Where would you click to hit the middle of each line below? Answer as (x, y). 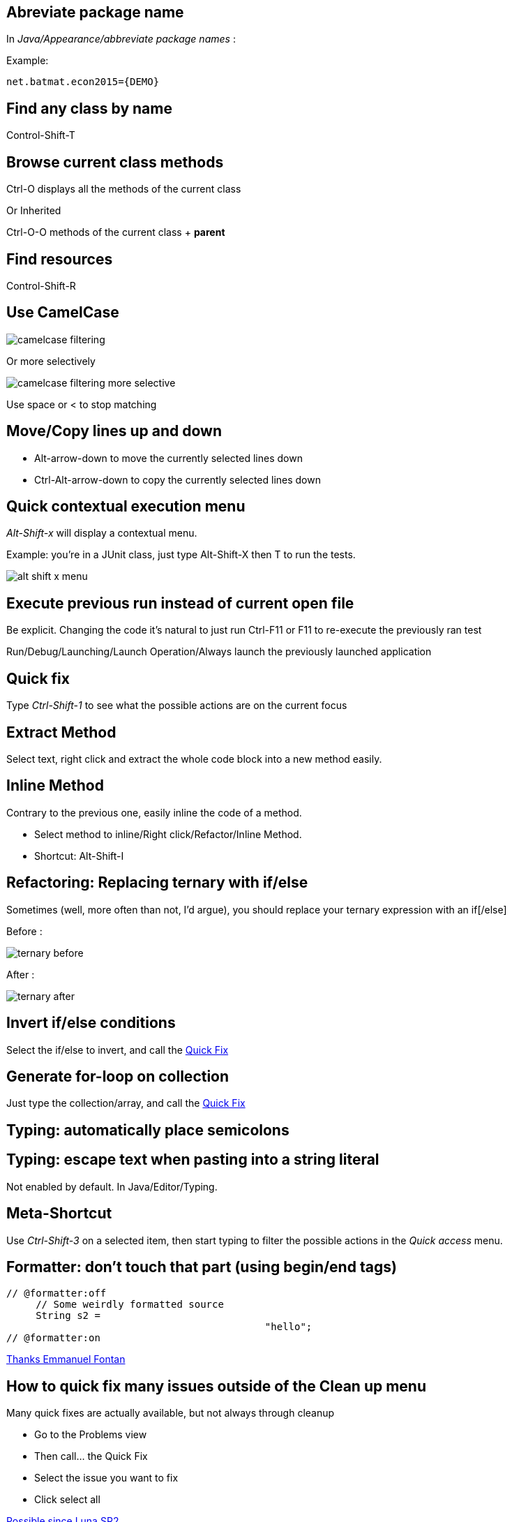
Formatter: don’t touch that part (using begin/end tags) (202, 1267)
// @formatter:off (57, 1293)
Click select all (67, 1500)
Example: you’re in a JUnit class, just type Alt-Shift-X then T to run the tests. (181, 555)
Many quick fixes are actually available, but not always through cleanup (171, 1413)
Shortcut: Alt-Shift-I (79, 856)
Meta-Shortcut (59, 1214)
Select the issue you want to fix (106, 1478)
